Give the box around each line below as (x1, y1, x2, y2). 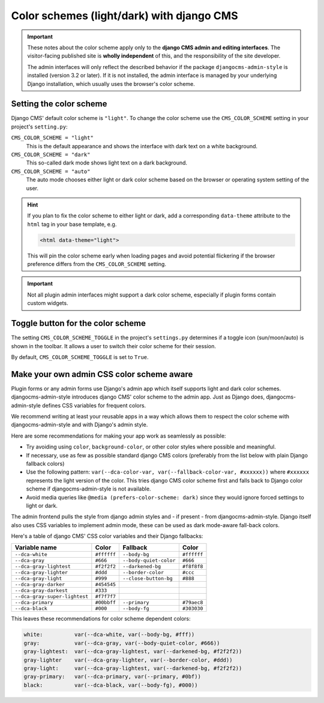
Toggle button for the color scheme (11, 318, 146, 328)
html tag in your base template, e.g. (27, 220, 117, 228)
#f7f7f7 (95, 593, 116, 600)
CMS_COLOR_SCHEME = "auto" (11, 168, 91, 175)
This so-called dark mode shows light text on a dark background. (26, 159, 188, 166)
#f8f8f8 (182, 563, 203, 570)
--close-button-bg (122, 575, 173, 582)
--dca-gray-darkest (14, 587, 68, 594)
